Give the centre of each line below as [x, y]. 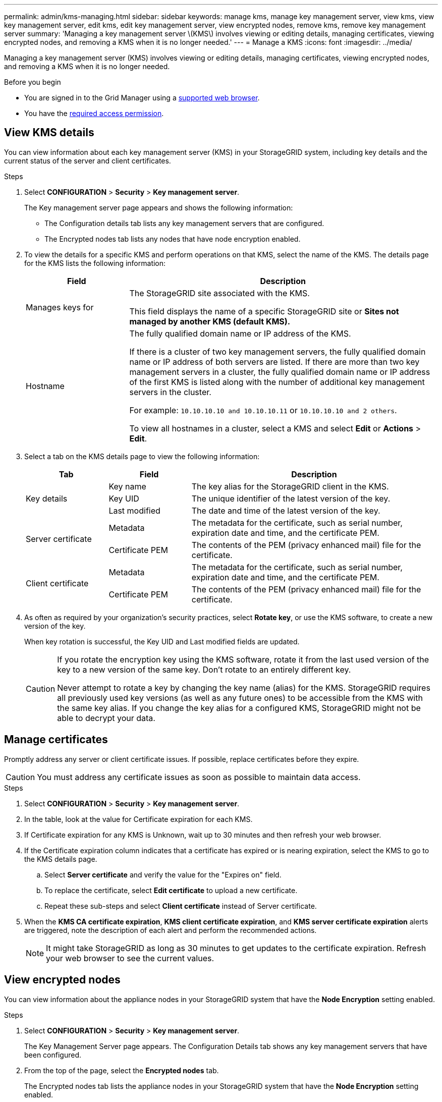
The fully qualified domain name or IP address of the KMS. [240, 333]
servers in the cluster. [170, 392]
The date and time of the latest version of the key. [286, 510]
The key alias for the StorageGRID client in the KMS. [290, 486]
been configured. [53, 1055]
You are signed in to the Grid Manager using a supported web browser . [142, 98]
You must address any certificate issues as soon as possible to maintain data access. [199, 777]
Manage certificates [56, 740]
